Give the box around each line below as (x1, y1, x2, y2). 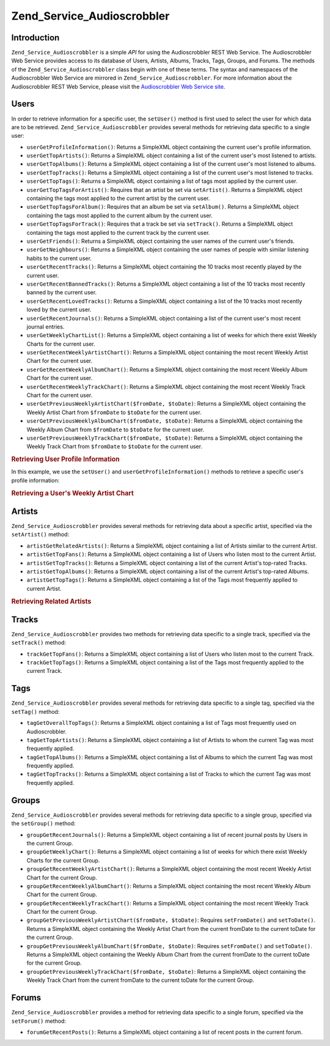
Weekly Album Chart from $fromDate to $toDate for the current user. (26, 426, 205, 433)
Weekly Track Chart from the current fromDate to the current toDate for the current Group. (26, 976, 255, 984)
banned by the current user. (26, 289, 97, 296)
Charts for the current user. (26, 340, 95, 347)
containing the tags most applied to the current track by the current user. (26, 229, 210, 236)
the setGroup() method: (11, 820, 76, 827)
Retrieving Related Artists (11, 597, 92, 606)
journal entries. (26, 323, 65, 330)
